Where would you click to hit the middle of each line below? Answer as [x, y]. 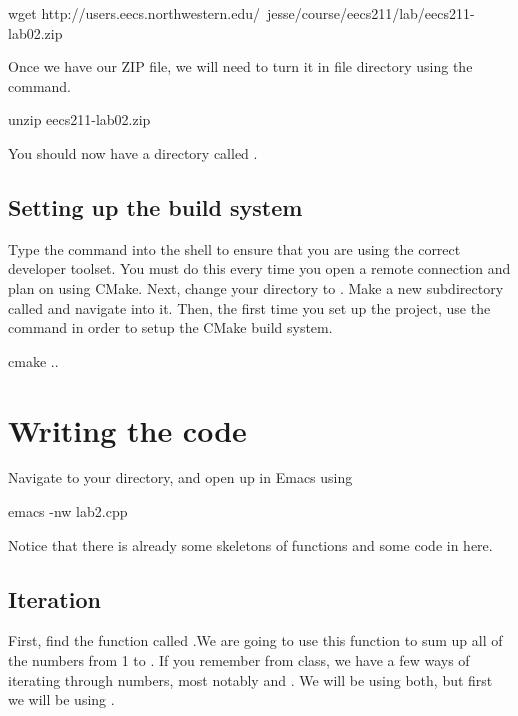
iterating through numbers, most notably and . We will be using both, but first [250, 679]
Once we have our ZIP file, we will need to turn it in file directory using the [240, 66]
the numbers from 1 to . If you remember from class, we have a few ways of [239, 660]
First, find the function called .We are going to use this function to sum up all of [255, 640]
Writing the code [127, 429]
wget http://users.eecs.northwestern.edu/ [134, 13]
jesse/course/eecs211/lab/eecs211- [371, 13]
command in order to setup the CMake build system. [170, 327]
